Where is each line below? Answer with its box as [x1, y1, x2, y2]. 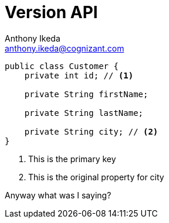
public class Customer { [5, 61, 119, 71]
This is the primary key [28, 153, 116, 164]
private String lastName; [24, 108, 144, 118]
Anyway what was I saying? [5, 190, 111, 200]
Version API [5, 2, 98, 22]
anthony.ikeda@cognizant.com [5, 43, 124, 53]
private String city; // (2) [24, 126, 158, 136]
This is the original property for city [28, 171, 164, 182]
